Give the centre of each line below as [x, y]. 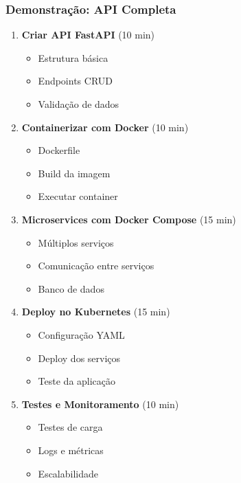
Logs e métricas [71, 450]
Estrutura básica [73, 57]
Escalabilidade [68, 473]
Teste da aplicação [77, 381]
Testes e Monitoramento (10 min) [100, 404]
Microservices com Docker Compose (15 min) [129, 219]
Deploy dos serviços [79, 358]
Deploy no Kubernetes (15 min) [96, 312]
